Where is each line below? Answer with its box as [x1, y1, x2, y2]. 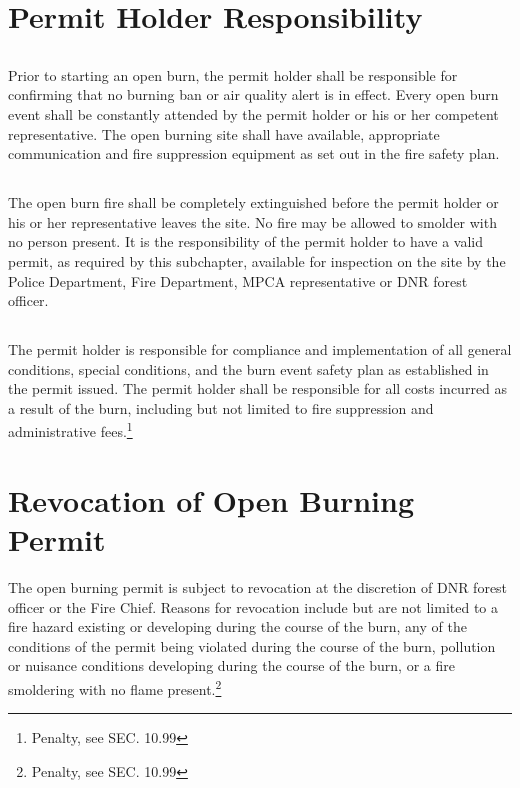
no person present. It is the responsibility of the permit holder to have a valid [8, 231, 484, 252]
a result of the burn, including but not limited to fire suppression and [8, 397, 434, 418]
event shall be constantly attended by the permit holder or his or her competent [8, 103, 499, 124]
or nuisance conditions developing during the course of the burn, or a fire [8, 655, 455, 676]
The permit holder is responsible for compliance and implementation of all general [8, 339, 512, 360]
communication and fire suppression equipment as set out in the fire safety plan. [8, 143, 500, 164]
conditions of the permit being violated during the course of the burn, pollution [8, 635, 496, 656]
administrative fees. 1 [8, 418, 133, 442]
